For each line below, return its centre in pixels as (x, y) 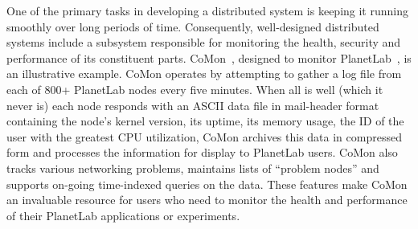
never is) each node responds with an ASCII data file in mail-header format (193, 105)
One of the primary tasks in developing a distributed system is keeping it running (207, 10)
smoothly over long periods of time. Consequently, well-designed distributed (193, 26)
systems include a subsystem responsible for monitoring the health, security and (204, 42)
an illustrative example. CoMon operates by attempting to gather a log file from (204, 74)
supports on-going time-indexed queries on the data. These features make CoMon (207, 184)
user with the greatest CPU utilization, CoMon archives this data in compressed (204, 136)
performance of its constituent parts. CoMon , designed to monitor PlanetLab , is (209, 57)
